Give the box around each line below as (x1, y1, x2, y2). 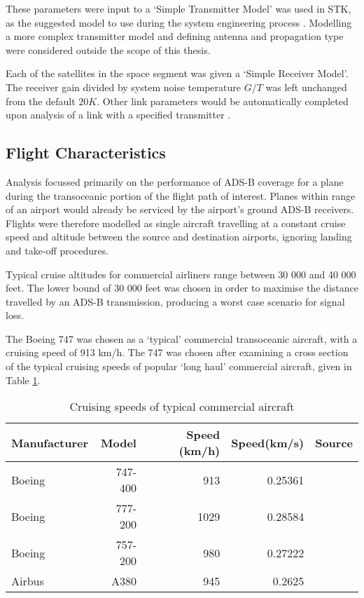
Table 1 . (6, 372, 41, 387)
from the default (6, 93, 76, 108)
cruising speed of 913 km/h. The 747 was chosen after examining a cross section (6, 345, 349, 360)
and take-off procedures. (6, 243, 109, 257)
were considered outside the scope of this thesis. (6, 42, 211, 57)
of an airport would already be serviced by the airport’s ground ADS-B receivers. (6, 202, 354, 217)
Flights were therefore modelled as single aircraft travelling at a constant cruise (6, 215, 346, 230)
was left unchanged (265, 79, 347, 94)
